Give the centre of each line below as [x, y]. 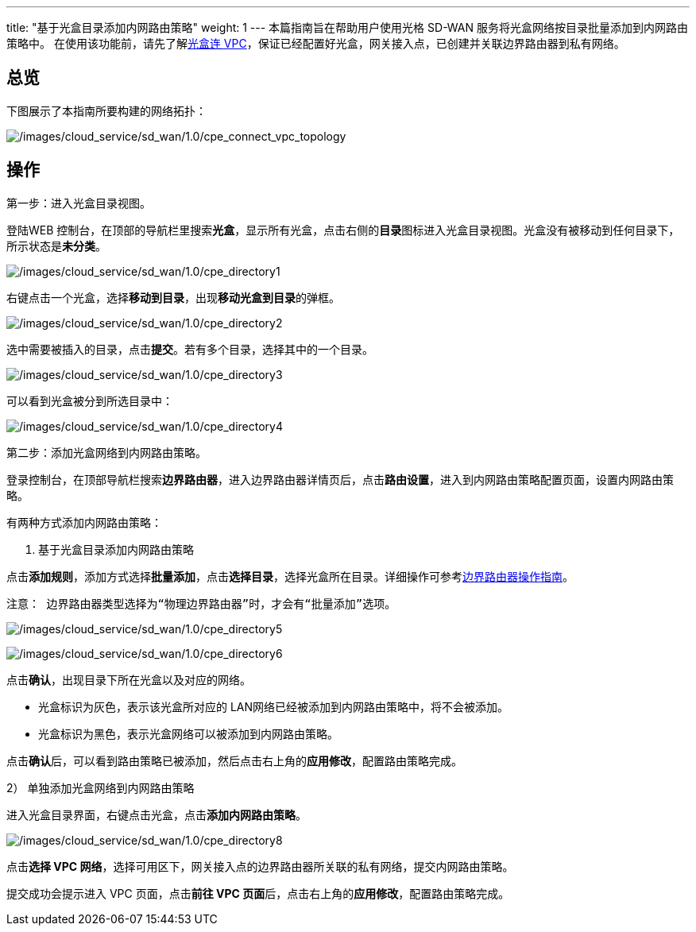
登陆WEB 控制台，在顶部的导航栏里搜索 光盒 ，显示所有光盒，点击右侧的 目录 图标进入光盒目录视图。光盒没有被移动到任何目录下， [343, 230]
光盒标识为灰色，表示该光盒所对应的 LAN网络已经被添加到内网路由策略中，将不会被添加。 [274, 706]
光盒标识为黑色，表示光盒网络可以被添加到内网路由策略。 [188, 733]
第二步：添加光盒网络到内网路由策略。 [106, 452]
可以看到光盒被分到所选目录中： [90, 400]
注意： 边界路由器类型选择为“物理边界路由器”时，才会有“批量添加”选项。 [201, 603]
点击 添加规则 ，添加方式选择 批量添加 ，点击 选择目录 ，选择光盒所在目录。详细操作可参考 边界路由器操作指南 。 [290, 576]
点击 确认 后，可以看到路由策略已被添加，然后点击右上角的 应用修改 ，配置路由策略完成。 [234, 760]
